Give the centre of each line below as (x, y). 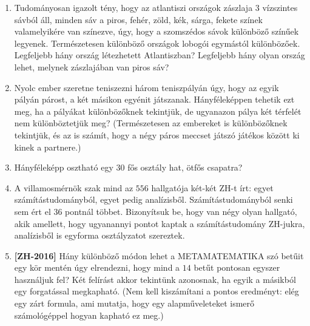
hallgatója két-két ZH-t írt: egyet (212, 187)
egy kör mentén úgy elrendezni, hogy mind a (97, 267)
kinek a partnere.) (48, 147)
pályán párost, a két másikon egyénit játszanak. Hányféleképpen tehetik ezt (154, 99)
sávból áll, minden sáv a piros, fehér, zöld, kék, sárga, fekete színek (139, 19)
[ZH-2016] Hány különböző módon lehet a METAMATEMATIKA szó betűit (159, 255)
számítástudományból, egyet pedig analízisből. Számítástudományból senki (153, 199)
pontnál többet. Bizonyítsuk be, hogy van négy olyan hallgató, (181, 211)
